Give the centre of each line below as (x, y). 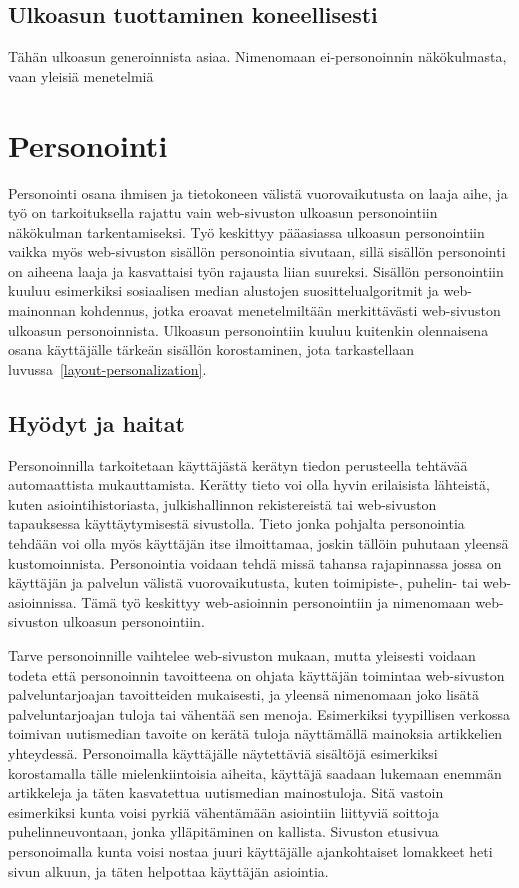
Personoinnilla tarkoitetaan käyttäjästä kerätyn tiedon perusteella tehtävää (238, 464)
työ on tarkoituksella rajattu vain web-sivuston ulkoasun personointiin (223, 212)
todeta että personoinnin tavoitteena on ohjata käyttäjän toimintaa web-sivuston (256, 674)
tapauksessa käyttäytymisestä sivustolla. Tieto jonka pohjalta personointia (236, 523)
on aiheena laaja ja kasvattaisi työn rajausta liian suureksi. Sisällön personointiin (256, 270)
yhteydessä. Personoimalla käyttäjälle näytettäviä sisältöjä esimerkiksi (223, 752)
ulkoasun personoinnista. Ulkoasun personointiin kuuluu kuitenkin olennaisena (248, 329)
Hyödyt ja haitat (96, 422)
